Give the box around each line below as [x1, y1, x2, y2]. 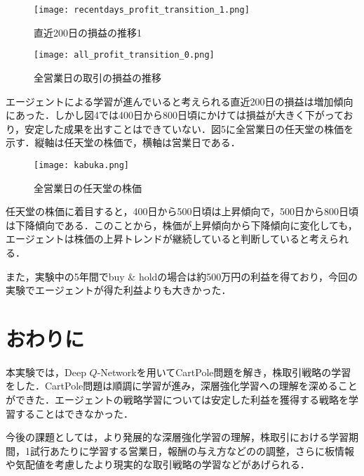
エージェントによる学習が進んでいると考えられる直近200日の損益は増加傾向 [6, 94, 353, 108]
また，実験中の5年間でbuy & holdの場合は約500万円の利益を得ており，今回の [6, 269, 358, 283]
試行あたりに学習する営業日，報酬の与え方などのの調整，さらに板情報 [29, 443, 354, 458]
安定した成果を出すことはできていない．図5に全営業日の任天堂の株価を [25, 121, 354, 136]
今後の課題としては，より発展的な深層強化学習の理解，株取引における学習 [6, 430, 349, 444]
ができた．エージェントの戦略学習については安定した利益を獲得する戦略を [6, 392, 349, 406]
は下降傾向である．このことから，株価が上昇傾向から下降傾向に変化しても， [6, 217, 358, 232]
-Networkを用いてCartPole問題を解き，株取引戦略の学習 [97, 364, 351, 379]
